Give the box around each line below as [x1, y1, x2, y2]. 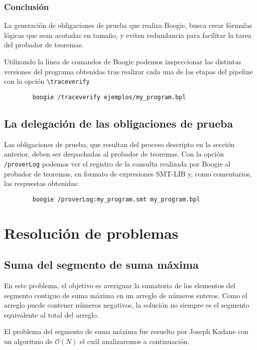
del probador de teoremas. [4, 39, 84, 50]
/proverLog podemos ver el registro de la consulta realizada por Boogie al [4, 158, 231, 169]
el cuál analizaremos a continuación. [80, 336, 190, 346]
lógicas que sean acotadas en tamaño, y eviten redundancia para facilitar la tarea [4, 29, 252, 40]
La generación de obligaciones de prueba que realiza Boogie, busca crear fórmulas [4, 20, 253, 30]
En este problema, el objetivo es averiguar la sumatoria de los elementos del [4, 280, 236, 290]
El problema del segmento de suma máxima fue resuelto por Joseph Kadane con [4, 326, 249, 337]
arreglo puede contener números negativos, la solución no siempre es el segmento [4, 300, 250, 310]
